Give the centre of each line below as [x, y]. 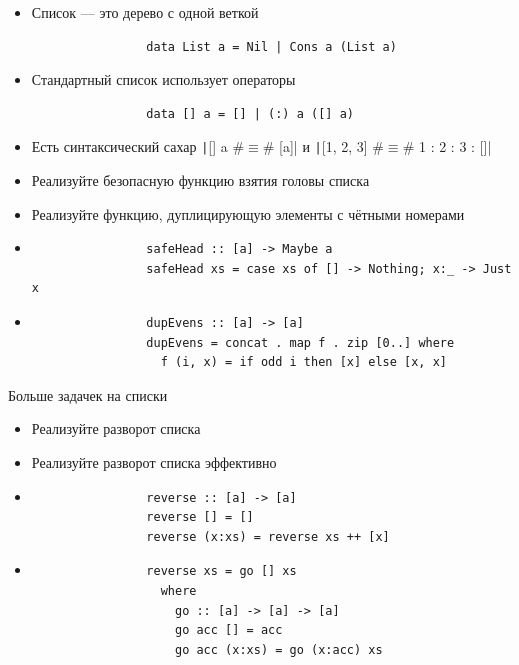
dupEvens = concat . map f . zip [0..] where [300, 342]
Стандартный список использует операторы [163, 79]
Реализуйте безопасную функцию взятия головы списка [200, 180]
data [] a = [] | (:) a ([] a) [250, 113]
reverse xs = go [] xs [221, 571]
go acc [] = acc [228, 630]
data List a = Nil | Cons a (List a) [271, 46]
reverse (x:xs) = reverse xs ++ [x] [268, 536]
